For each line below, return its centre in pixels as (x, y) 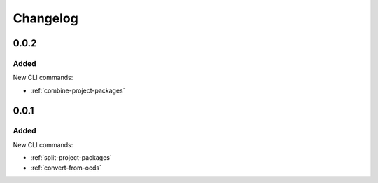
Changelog (45, 18)
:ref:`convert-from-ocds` (66, 168)
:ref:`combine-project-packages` (78, 90)
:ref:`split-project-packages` (71, 158)
